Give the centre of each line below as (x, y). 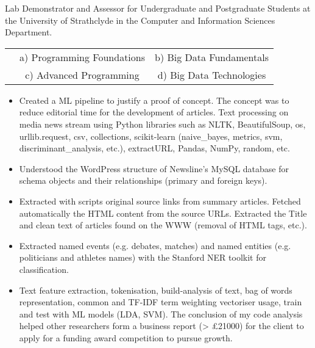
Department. (29, 32)
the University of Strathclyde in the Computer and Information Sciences (140, 20)
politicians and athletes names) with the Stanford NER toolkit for (143, 257)
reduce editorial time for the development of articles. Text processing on (154, 112)
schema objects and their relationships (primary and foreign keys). (143, 180)
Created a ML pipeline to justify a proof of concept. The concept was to (154, 100)
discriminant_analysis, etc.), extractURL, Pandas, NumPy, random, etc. (154, 148)
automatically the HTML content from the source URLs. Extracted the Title (163, 213)
